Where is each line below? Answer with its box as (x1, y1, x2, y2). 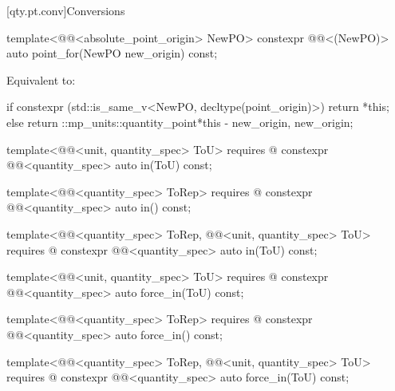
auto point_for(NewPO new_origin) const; (6, 45, 218, 61)
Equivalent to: (6, 71, 76, 88)
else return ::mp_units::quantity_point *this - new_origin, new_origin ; (6, 113, 354, 130)
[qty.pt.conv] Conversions (6, 2, 125, 18)
